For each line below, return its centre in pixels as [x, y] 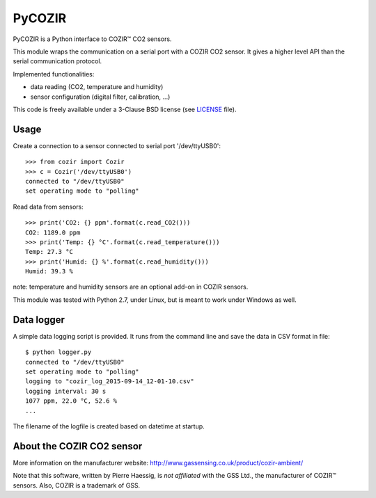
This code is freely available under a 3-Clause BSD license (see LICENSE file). [125, 109]
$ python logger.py [58, 352]
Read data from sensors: [48, 207]
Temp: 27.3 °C [49, 252]
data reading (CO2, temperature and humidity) [97, 87]
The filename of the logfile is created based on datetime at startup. [109, 426]
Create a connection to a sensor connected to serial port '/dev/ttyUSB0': [117, 145]
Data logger [39, 320]
